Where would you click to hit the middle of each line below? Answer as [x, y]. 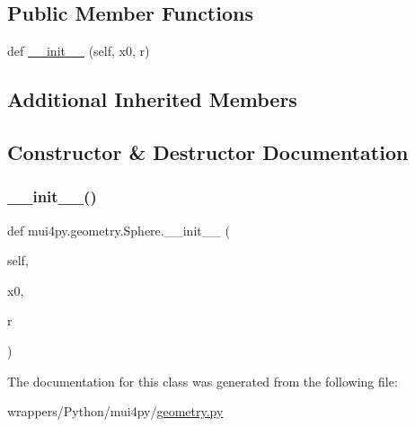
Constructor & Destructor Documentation [208, 151]
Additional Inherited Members [152, 99]
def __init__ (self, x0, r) [79, 51]
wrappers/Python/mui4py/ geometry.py [115, 411]
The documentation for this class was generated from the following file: [203, 381]
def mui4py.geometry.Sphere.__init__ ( [119, 230]
